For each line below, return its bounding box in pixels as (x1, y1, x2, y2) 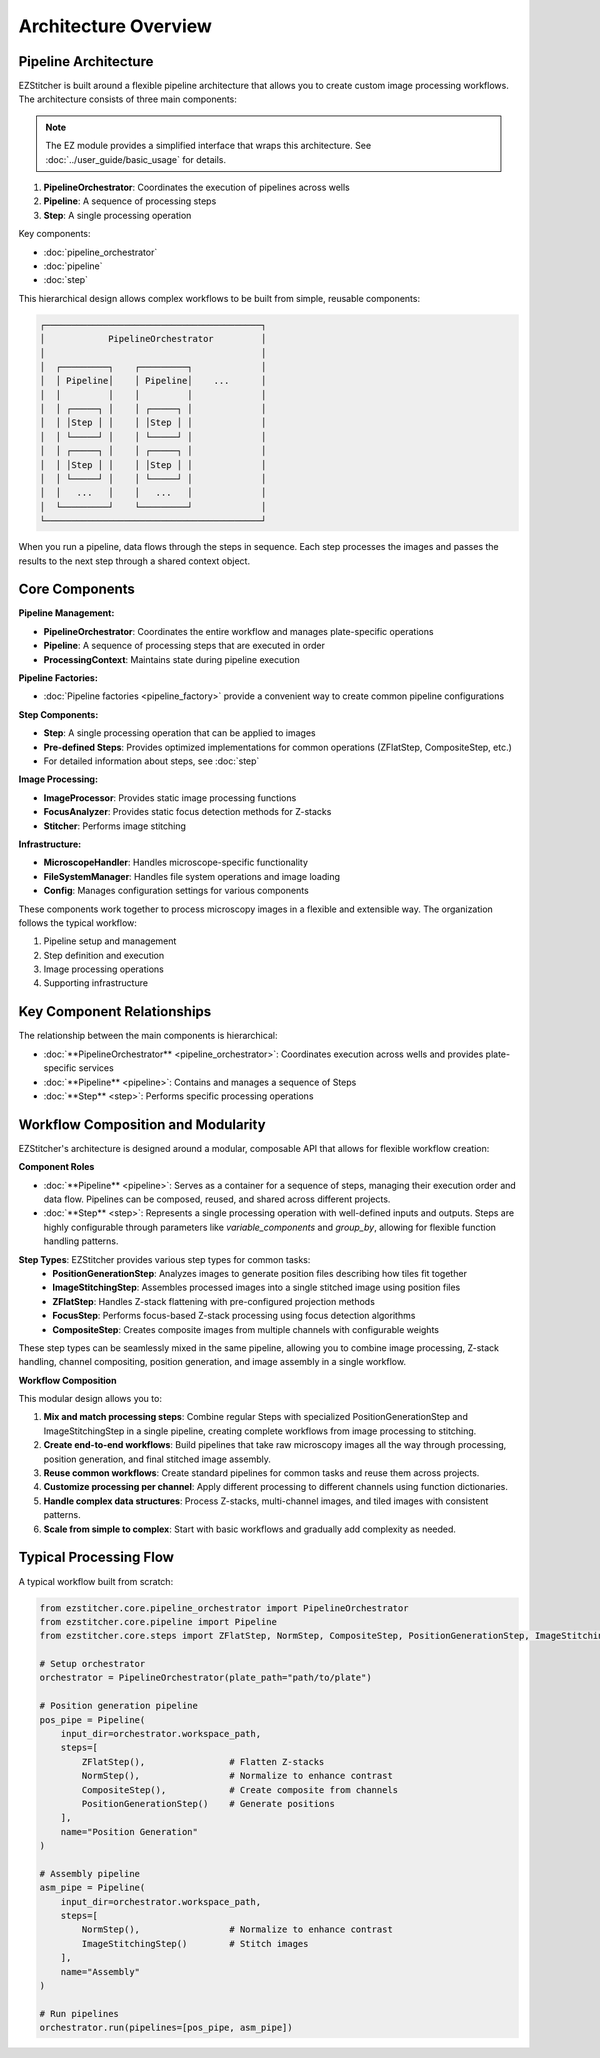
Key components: (18, 228, 91, 240)
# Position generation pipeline (39, 1700, 199, 1712)
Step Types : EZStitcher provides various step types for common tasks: (18, 1253, 311, 1265)
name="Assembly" (60, 1966, 140, 1977)
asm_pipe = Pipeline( (39, 1882, 146, 1894)
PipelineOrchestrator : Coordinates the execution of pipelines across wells (43, 181, 350, 194)
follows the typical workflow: (18, 916, 137, 929)
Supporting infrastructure (43, 977, 149, 989)
